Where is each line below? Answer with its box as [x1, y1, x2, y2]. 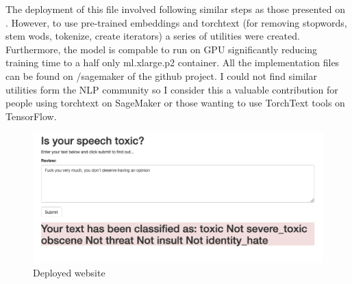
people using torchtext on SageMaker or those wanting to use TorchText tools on [5, 96, 345, 110]
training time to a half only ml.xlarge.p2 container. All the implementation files [5, 55, 340, 70]
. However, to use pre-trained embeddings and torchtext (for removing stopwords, [5, 15, 347, 29]
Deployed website [33, 265, 105, 279]
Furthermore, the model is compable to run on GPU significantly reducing [5, 42, 318, 56]
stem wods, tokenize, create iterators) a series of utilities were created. [5, 29, 300, 43]
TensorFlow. [5, 109, 57, 123]
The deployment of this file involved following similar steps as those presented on [5, 2, 346, 16]
